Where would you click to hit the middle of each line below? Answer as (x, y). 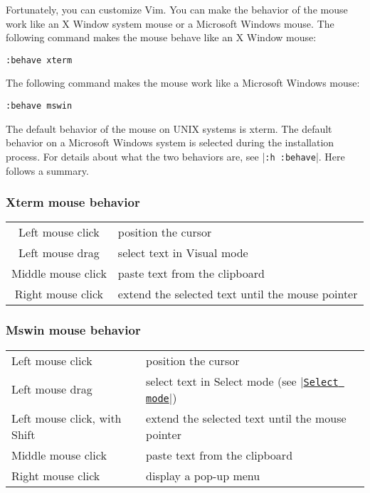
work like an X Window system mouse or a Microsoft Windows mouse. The (170, 23)
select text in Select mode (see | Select (242, 381)
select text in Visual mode (183, 253)
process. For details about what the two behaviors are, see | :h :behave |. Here (175, 156)
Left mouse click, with (67, 418)
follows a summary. (47, 170)
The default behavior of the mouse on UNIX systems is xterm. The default (169, 128)
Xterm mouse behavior (73, 202)
